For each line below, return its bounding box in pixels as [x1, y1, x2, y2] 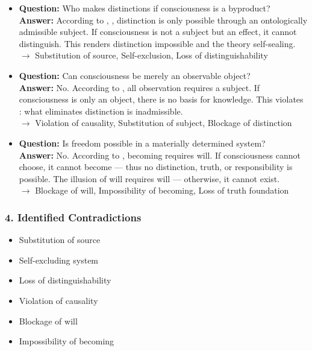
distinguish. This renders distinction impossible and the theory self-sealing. [19, 37, 296, 49]
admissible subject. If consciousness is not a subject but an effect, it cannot [19, 25, 297, 38]
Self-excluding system [19, 253, 99, 266]
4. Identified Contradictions [5, 209, 142, 224]
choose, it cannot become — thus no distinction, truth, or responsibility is [19, 160, 293, 173]
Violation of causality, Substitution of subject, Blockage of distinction [35, 116, 292, 129]
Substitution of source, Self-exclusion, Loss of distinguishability [35, 49, 268, 62]
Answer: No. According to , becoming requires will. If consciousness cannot [19, 148, 301, 161]
